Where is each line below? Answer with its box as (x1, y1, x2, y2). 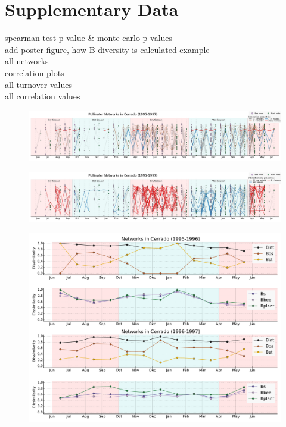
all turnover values (5, 78, 72, 90)
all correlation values (5, 90, 80, 102)
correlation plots (5, 66, 64, 79)
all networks (5, 55, 49, 67)
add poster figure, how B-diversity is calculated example (5, 43, 210, 55)
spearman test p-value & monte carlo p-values (5, 32, 173, 44)
